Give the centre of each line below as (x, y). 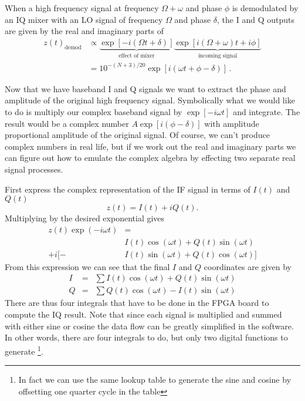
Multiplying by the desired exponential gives (85, 218)
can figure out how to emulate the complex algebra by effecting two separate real (150, 158)
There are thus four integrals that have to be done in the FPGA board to (137, 303)
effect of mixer (137, 55)
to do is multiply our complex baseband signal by (94, 111)
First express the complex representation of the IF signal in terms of (128, 189)
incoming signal (218, 55)
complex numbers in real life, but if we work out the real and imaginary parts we (150, 146)
